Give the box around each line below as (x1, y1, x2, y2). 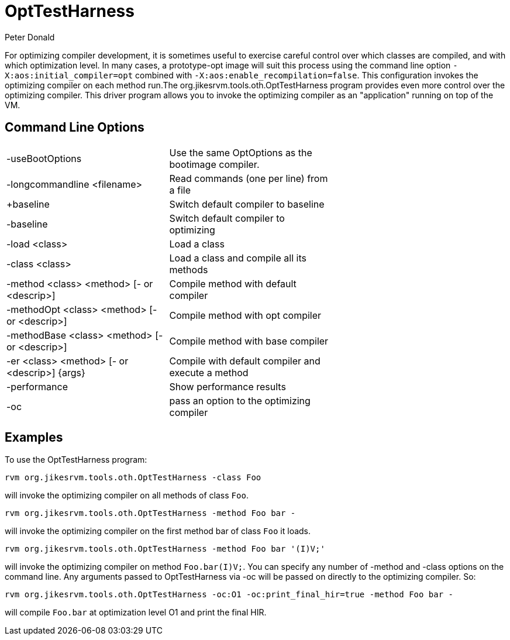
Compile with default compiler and (169, 355, 321, 367)
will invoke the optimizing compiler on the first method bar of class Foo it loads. (5, 526, 311, 536)
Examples (5, 430, 63, 445)
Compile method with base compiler (169, 335, 329, 347)
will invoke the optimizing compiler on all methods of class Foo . (5, 490, 249, 501)
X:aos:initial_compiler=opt (5, 70, 133, 80)
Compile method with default (169, 277, 297, 290)
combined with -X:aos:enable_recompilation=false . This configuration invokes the (135, 70, 478, 80)
